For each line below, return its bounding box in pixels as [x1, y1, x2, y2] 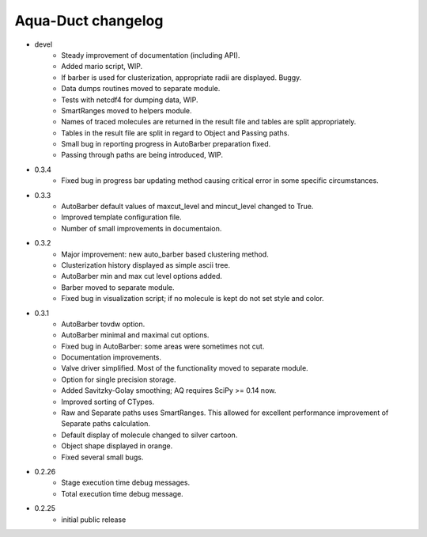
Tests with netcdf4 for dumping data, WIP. [61, 95, 198, 105]
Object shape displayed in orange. [61, 441, 173, 451]
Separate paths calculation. [61, 419, 150, 428]
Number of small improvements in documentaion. [61, 223, 222, 233]
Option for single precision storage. [61, 375, 177, 384]
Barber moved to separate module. [61, 282, 175, 292]
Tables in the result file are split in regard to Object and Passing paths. [61, 128, 290, 138]
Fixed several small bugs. [61, 452, 144, 462]
